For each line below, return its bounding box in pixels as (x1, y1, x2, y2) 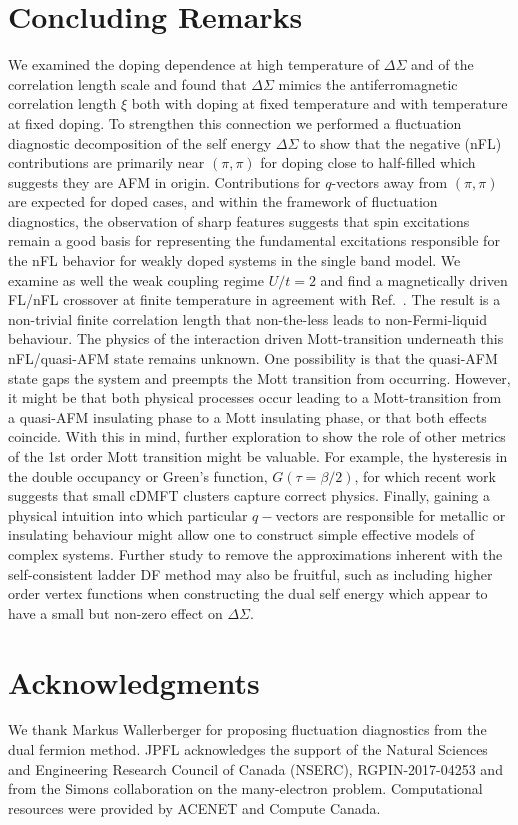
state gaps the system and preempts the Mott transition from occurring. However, (8, 367, 511, 388)
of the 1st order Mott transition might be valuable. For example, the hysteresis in (8, 446, 508, 466)
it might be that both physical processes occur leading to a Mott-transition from (8, 387, 502, 408)
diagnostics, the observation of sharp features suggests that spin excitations (8, 210, 470, 231)
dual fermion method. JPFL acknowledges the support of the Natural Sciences (8, 739, 488, 760)
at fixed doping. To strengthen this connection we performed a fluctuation (8, 112, 462, 133)
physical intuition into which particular (8, 504, 248, 525)
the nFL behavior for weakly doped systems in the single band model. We (8, 250, 461, 271)
